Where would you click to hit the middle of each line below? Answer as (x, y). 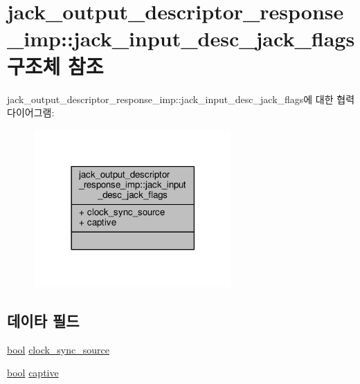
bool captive (33, 373)
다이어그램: (31, 112)
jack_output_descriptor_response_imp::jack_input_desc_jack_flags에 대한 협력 (181, 99)
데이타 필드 (43, 320)
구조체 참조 (55, 65)
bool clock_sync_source (58, 349)
